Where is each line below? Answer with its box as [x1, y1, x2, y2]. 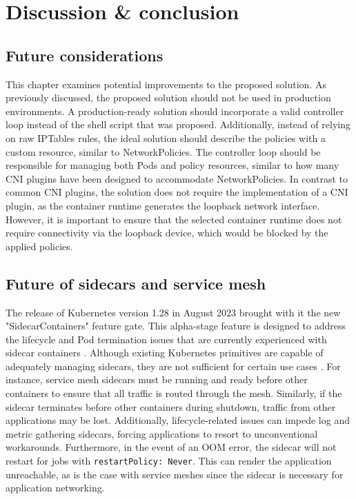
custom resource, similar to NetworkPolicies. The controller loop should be [6, 144, 321, 159]
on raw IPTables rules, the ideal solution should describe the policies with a [6, 130, 326, 145]
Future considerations [6, 44, 164, 65]
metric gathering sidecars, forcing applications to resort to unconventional [6, 426, 318, 440]
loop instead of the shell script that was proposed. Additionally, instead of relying [6, 117, 350, 132]
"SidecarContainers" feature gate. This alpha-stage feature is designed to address [6, 318, 346, 333]
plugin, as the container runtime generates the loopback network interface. [6, 198, 320, 212]
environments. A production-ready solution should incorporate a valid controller [6, 103, 344, 118]
